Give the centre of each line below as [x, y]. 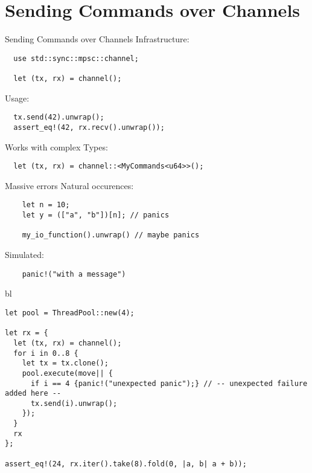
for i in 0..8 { [46, 353]
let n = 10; [46, 205]
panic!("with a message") [74, 274]
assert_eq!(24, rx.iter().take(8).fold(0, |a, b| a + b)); [126, 464]
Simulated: [24, 255]
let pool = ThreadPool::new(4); [70, 313]
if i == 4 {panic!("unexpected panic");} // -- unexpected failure [169, 383]
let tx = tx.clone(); [65, 363]
